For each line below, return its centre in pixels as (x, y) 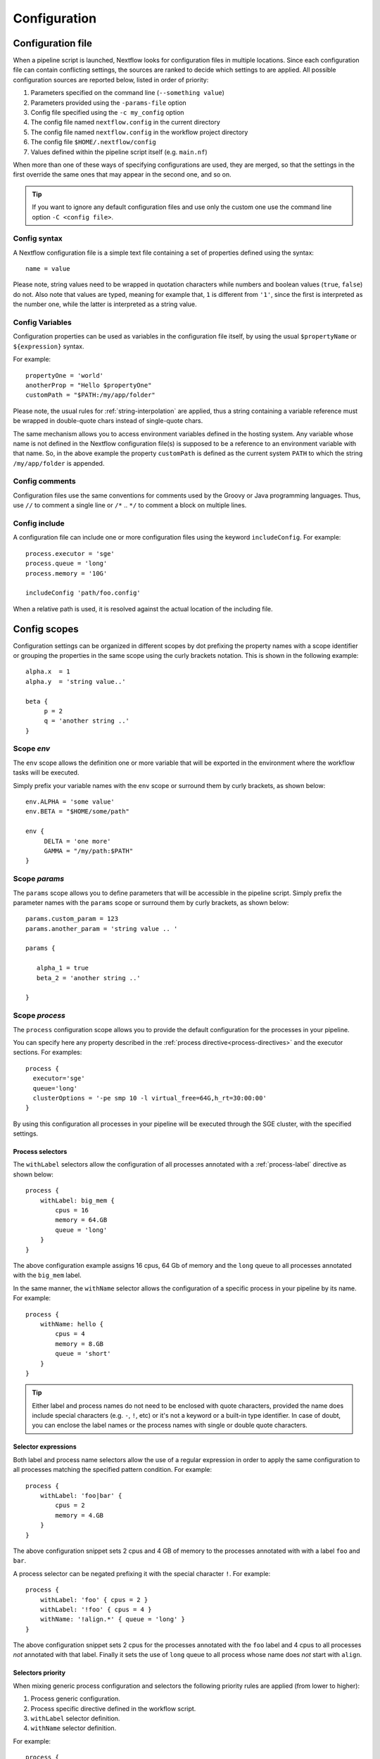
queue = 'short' (83, 1354)
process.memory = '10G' (66, 573)
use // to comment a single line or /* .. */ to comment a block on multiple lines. (130, 505)
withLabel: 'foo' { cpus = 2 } (94, 1600)
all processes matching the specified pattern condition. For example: (113, 1470)
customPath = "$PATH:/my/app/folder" (91, 395)
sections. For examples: (47, 1053)
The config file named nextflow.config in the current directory (126, 122)
